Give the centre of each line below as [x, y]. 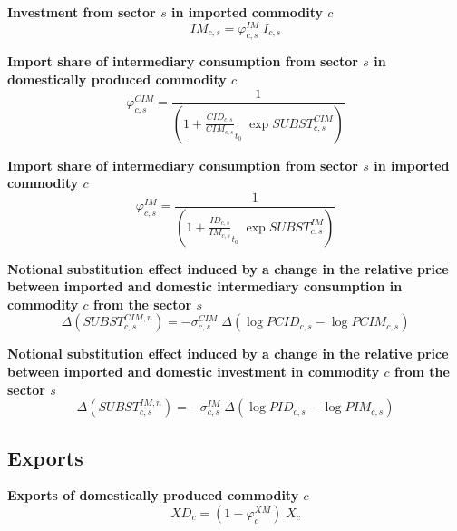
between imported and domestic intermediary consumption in [205, 286]
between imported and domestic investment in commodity [194, 372]
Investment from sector [82, 12]
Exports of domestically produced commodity [153, 495]
